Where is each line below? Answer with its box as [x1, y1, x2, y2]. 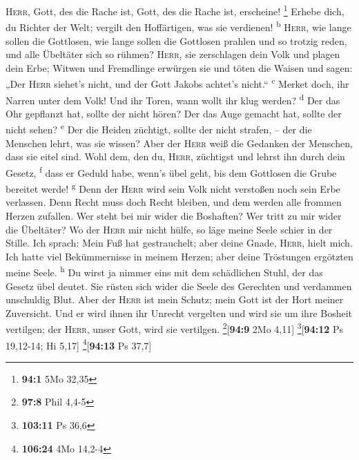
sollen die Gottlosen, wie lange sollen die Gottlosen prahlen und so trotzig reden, [6, 33, 347, 48]
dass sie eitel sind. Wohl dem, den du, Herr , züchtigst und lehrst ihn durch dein [6, 149, 345, 164]
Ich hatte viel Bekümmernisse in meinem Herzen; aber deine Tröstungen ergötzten [6, 249, 353, 263]
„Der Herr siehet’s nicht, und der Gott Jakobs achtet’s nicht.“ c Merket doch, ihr [6, 75, 349, 90]
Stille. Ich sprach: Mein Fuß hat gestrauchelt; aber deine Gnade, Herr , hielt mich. [6, 236, 353, 250]
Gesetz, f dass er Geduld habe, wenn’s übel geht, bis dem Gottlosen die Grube [6, 163, 337, 180]
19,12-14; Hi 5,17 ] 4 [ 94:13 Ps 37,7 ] [6, 336, 152, 352]
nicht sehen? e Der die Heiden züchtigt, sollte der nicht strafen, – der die [6, 120, 312, 137]
